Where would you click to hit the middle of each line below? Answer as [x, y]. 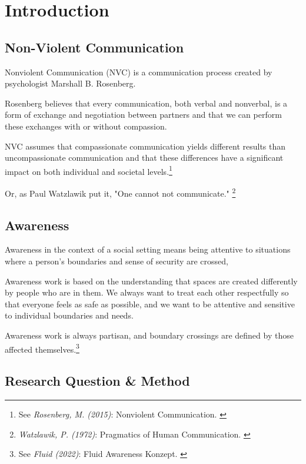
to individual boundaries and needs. [69, 315]
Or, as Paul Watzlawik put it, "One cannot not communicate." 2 [120, 192]
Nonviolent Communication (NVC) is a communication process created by [139, 72]
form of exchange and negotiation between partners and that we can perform [143, 115]
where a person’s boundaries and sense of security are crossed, [117, 261]
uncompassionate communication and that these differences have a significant [144, 158]
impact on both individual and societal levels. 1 [89, 170]
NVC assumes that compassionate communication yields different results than [145, 146]
